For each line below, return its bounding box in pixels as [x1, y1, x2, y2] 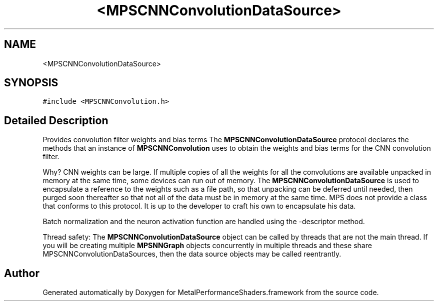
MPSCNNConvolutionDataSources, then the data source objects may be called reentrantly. [42, 250, 341, 259]
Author [4, 267, 39, 280]
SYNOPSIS [4, 76, 58, 89]
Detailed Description [4, 114, 108, 127]
